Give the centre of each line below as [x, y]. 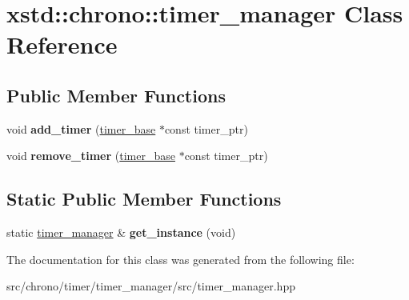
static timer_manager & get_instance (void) [121, 232]
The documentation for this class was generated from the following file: [180, 259]
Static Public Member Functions [144, 199]
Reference [62, 44]
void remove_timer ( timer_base [91, 156]
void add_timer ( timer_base [81, 128]
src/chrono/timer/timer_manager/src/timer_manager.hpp [151, 286]
